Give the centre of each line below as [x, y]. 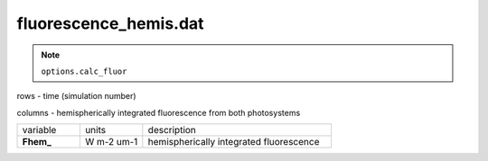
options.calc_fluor [84, 71]
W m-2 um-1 [111, 142]
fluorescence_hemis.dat [110, 23]
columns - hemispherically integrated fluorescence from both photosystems [159, 112]
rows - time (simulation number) [76, 96]
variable [39, 130]
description [172, 130]
